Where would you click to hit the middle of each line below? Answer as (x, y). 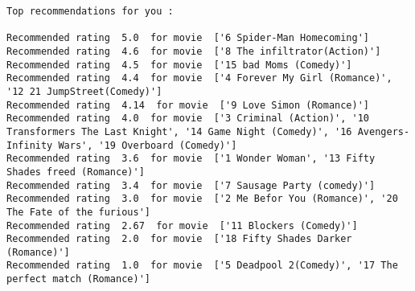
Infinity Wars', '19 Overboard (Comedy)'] (122, 145)
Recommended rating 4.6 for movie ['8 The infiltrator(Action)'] (194, 51)
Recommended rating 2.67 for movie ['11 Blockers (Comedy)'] (182, 225)
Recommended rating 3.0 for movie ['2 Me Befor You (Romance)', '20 (202, 199)
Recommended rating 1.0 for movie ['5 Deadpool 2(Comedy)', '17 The (202, 266)
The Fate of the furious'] (78, 212)
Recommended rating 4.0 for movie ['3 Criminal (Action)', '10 (188, 119)
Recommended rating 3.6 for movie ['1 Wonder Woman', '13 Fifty (191, 159)
